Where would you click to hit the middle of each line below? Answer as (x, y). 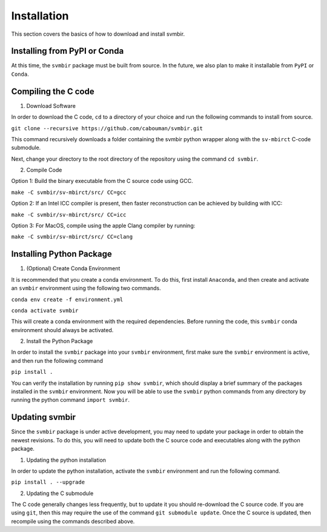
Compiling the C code (53, 91)
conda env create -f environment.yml (67, 299)
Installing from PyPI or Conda (68, 51)
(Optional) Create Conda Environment (73, 268)
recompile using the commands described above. (73, 521)
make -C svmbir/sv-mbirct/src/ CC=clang (72, 237)
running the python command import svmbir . (71, 400)
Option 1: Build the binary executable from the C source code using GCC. (102, 181)
